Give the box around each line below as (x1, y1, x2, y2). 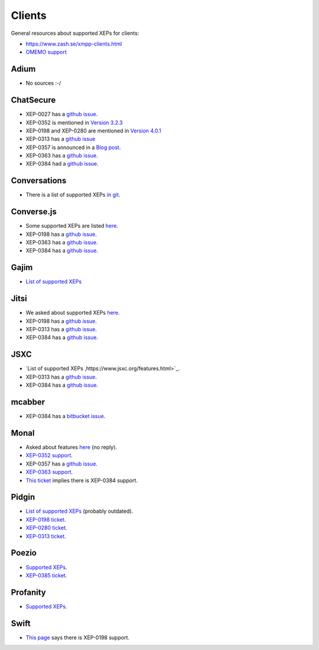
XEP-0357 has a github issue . (25, 460, 97, 467)
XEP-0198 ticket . (25, 516, 66, 523)
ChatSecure (11, 95, 56, 105)
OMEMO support (25, 48, 67, 56)
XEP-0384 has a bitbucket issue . (25, 413, 106, 420)
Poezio (11, 548, 37, 558)
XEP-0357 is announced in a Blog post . (25, 144, 121, 151)
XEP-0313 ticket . (25, 532, 66, 539)
